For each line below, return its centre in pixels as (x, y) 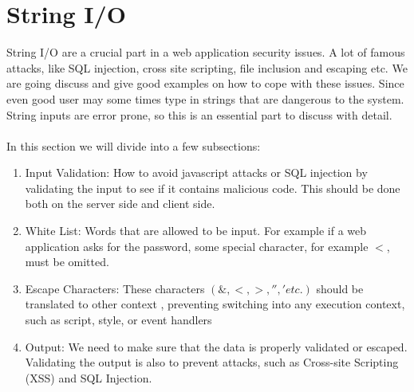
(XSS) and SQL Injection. (89, 377)
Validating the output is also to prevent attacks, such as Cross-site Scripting (212, 362)
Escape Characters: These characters (115, 288)
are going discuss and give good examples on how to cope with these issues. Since (205, 83)
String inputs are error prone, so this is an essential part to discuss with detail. (199, 114)
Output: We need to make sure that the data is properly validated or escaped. (216, 346)
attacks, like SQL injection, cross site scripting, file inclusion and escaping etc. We (207, 67)
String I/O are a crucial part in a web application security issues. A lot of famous (206, 52)
